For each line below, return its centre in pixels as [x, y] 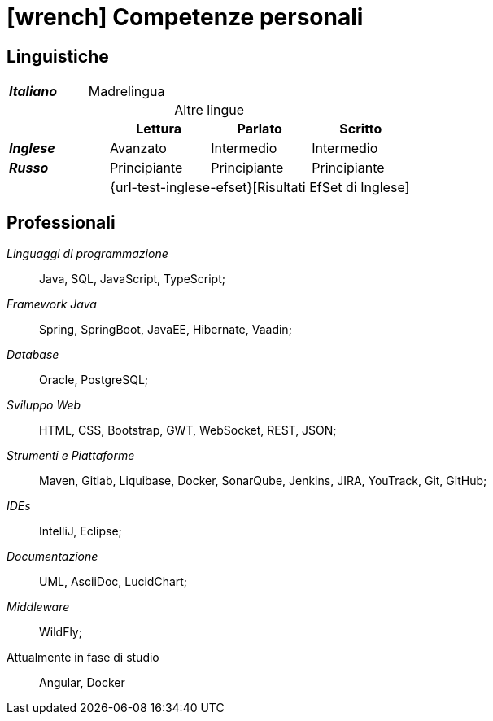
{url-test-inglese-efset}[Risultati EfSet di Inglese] [260, 188]
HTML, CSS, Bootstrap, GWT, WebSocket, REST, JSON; [188, 430]
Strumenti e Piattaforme [71, 456]
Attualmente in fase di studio [83, 658]
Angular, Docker [82, 683]
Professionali [61, 222]
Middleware [38, 607]
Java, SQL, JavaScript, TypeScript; [132, 279]
